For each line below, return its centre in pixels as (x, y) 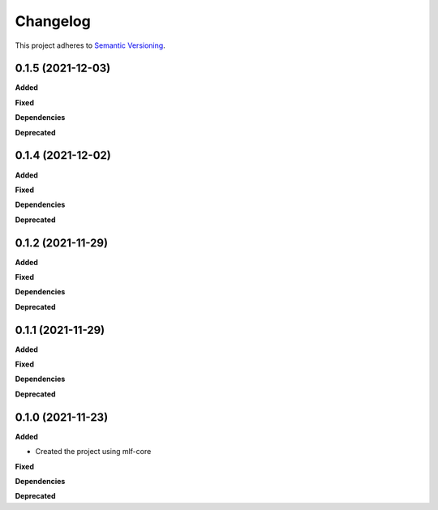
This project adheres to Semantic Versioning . (90, 45)
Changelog (53, 21)
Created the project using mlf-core (93, 452)
